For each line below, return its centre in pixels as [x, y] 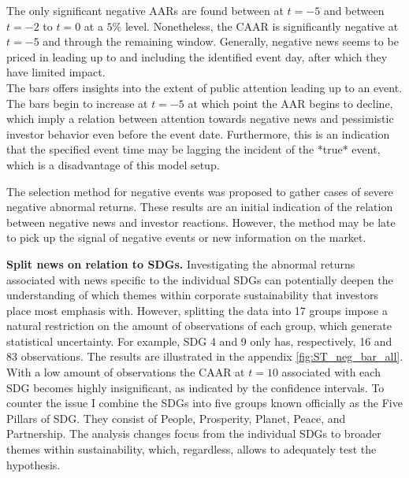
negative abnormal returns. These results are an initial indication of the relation [200, 207]
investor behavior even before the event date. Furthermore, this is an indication [198, 133]
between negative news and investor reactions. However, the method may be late [201, 222]
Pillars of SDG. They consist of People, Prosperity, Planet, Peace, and [176, 418]
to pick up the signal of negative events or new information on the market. [186, 237]
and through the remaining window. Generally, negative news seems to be [221, 41]
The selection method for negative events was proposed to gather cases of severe [200, 191]
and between [354, 10]
